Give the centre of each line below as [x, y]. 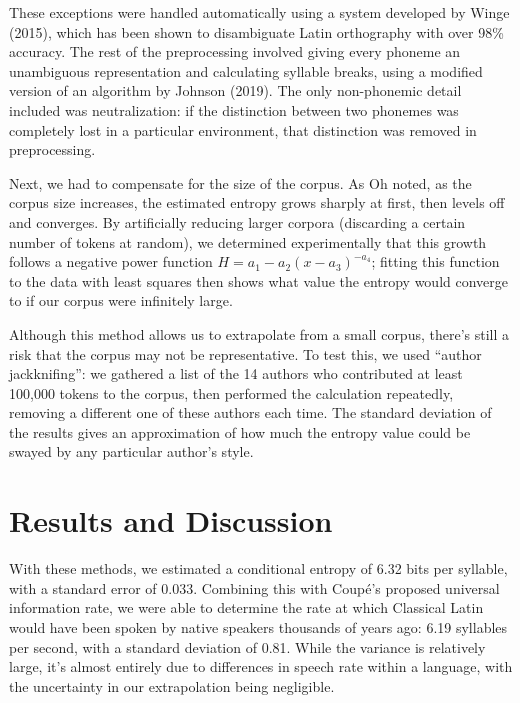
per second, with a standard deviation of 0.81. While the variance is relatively [247, 646]
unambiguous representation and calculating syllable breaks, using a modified [246, 70]
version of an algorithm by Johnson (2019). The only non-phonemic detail [235, 90]
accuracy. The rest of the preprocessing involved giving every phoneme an [235, 51]
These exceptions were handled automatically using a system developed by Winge [259, 12]
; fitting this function [435, 261]
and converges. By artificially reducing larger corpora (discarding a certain [237, 221]
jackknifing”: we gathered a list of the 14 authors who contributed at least [236, 373]
